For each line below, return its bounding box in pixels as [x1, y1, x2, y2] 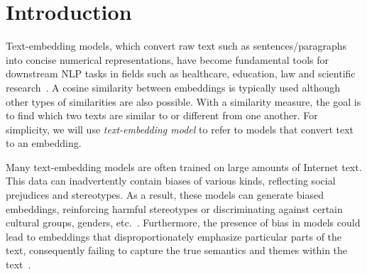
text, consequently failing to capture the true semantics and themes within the [6, 243, 348, 258]
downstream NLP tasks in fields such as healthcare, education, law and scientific [6, 66, 356, 81]
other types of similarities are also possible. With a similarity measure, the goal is [6, 94, 361, 109]
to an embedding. [6, 136, 82, 150]
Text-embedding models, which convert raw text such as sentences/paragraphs [6, 38, 347, 53]
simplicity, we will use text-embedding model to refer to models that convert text [6, 121, 354, 136]
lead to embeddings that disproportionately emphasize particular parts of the [6, 229, 342, 243]
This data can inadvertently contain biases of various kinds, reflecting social [6, 173, 336, 188]
